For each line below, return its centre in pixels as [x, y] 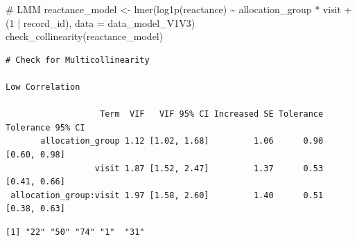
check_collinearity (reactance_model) [85, 36]
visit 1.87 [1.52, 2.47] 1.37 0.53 [209, 168]
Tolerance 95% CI [45, 127]
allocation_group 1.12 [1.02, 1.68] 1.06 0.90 [182, 141]
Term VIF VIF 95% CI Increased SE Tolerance [212, 114]
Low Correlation [43, 87]
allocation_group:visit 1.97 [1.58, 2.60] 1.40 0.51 [167, 195]
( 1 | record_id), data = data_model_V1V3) [101, 22]
